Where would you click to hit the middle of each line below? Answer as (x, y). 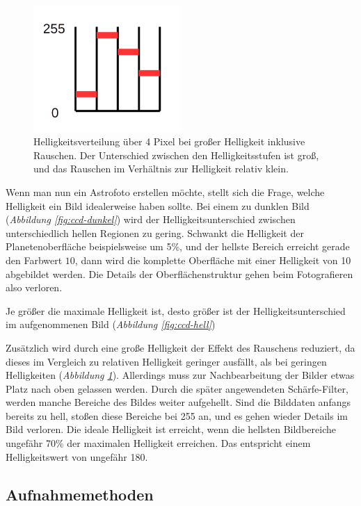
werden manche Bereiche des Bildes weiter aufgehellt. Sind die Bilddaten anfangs (178, 402)
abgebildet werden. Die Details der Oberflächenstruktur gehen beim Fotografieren (179, 274)
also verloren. (34, 287)
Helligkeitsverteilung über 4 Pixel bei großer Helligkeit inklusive (169, 141)
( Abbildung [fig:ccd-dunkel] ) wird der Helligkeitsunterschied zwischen (151, 219)
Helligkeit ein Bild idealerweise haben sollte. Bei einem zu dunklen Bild (158, 205)
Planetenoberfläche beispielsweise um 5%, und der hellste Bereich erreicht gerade (178, 246)
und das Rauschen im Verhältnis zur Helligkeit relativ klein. (161, 169)
